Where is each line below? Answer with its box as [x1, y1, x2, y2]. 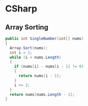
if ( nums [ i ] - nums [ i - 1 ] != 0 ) [14, 64, 84, 69]
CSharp [5, 3, 37, 14]
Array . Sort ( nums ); [9, 45, 48, 50]
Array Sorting [5, 23, 48, 31]
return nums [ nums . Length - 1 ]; [9, 92, 75, 97]
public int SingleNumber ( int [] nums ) [5, 36, 84, 41]
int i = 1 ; [9, 50, 32, 55]
